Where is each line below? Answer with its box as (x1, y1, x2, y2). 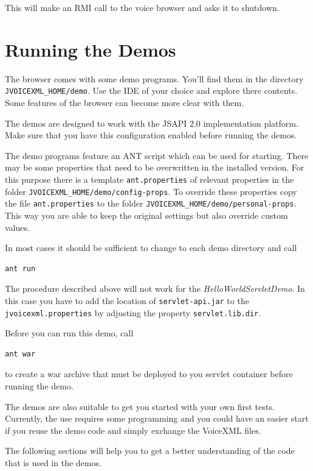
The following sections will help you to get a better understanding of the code (5, 444, 295, 457)
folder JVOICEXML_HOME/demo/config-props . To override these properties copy (5, 185, 297, 197)
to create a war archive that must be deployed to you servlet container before (5, 367, 293, 380)
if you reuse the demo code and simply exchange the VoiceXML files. (5, 423, 261, 436)
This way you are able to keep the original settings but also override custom (5, 208, 288, 221)
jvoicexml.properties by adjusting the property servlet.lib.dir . (5, 306, 261, 319)
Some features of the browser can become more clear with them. (5, 96, 244, 108)
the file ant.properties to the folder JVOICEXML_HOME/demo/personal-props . (5, 197, 297, 210)
